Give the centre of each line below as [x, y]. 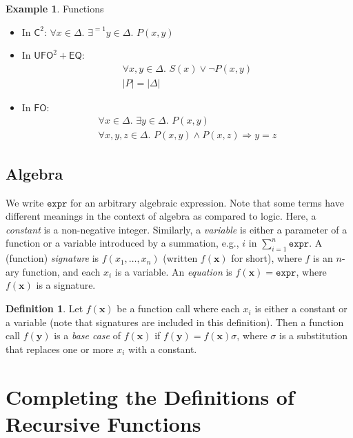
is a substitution [314, 335]
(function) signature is [52, 258]
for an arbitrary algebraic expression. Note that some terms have [207, 202]
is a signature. [66, 285]
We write [25, 202]
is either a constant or [301, 308]
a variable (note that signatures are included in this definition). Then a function [175, 322]
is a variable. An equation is [173, 271]
